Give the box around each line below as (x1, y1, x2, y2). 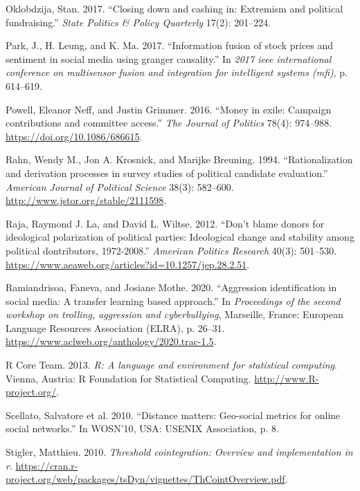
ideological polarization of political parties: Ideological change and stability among (6, 230, 354, 244)
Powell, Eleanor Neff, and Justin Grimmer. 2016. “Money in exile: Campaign (6, 102, 332, 116)
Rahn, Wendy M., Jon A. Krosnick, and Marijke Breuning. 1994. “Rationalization (6, 152, 353, 167)
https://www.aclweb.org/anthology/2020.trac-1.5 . (6, 334, 217, 349)
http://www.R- (254, 371, 319, 385)
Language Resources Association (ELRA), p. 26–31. (6, 320, 225, 335)
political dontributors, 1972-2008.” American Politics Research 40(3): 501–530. (6, 243, 337, 257)
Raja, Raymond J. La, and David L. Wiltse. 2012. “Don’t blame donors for (6, 216, 325, 230)
